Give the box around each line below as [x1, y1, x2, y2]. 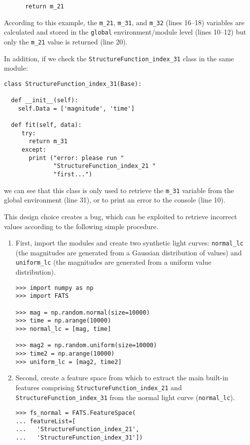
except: [21, 146, 46, 154]
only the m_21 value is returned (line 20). [4, 36, 128, 46]
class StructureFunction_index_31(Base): [4, 80, 142, 87]
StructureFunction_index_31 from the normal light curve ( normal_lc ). [15, 392, 235, 402]
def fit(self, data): [11, 121, 82, 129]
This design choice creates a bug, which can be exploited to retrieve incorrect [4, 211, 237, 221]
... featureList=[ [15, 417, 76, 425]
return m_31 [29, 138, 68, 145]
